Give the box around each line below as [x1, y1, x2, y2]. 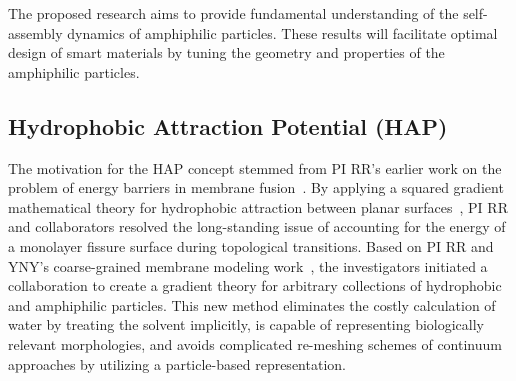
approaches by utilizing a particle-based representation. [8, 353, 346, 374]
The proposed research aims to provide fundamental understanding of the [8, 3, 459, 23]
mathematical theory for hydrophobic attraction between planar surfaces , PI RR [8, 196, 508, 217]
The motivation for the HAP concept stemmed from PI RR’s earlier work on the [8, 157, 502, 178]
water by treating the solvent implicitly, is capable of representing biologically [8, 314, 485, 335]
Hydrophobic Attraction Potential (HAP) [8, 110, 448, 141]
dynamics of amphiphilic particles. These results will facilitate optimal [67, 22, 498, 43]
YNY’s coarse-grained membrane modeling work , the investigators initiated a [8, 255, 488, 276]
